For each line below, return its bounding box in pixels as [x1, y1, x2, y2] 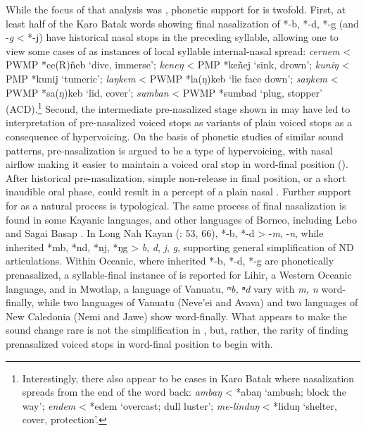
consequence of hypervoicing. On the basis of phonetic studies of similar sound [6, 129, 344, 143]
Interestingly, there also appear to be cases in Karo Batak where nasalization [22, 370, 355, 385]
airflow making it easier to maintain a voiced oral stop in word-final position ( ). [6, 157, 348, 171]
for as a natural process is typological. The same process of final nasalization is [6, 198, 346, 212]
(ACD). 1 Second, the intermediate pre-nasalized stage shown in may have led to [6, 99, 351, 116]
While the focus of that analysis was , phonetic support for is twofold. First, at [6, 2, 346, 16]
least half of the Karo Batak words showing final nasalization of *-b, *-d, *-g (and [6, 16, 359, 30]
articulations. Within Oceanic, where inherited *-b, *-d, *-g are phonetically [6, 253, 334, 268]
